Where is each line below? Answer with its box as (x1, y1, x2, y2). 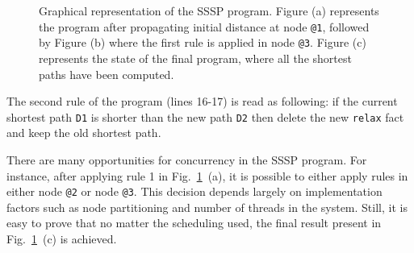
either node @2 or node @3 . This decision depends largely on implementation (6, 183, 383, 200)
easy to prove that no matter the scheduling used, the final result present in (6, 214, 382, 231)
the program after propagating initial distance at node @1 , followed (39, 18, 370, 35)
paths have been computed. (39, 65, 174, 82)
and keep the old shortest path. (6, 124, 161, 141)
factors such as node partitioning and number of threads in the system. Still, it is (6, 198, 408, 215)
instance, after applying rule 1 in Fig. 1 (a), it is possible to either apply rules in (6, 167, 408, 184)
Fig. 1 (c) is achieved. (6, 230, 117, 247)
